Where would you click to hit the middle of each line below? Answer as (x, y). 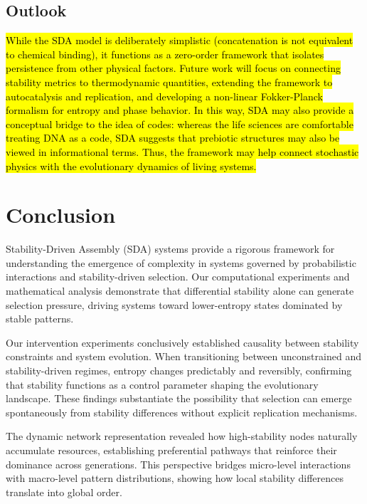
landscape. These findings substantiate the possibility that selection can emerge (179, 398)
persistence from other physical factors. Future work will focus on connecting (173, 68)
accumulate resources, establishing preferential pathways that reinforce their (171, 450)
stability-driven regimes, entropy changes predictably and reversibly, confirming (179, 371)
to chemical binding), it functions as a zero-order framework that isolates (165, 54)
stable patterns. (40, 319)
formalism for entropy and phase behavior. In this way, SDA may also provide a (180, 110)
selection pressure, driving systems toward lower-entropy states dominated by (174, 304)
